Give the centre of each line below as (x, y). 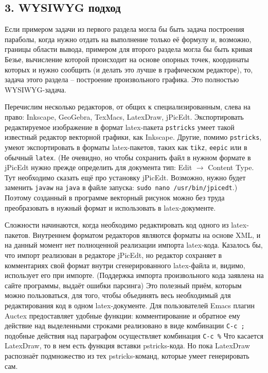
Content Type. (231, 167)
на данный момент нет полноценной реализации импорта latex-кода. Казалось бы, (134, 245)
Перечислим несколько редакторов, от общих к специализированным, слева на (128, 107)
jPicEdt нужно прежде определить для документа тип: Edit (99, 167)
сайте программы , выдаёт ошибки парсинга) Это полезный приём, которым (123, 285)
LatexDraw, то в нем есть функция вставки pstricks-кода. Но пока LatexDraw (127, 346)
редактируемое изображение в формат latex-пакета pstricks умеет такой (120, 127)
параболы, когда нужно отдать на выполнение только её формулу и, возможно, (128, 39)
